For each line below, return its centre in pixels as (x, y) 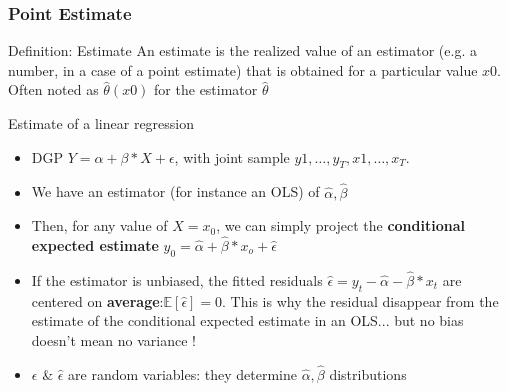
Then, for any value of (99, 225)
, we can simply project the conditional (340, 225)
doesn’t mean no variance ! (114, 340)
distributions (368, 373)
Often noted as (53, 89)
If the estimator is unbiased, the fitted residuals (177, 280)
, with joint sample (232, 156)
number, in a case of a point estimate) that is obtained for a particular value (243, 69)
